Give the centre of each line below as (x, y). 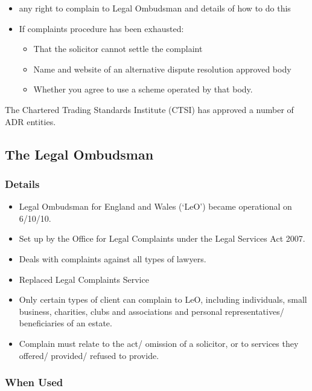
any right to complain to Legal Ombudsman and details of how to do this (155, 8)
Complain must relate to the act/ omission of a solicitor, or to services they (159, 343)
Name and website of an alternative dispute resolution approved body (162, 69)
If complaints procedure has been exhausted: (101, 28)
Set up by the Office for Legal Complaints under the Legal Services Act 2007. (162, 238)
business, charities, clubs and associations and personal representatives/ (151, 311)
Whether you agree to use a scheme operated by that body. (143, 89)
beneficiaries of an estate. (65, 323)
